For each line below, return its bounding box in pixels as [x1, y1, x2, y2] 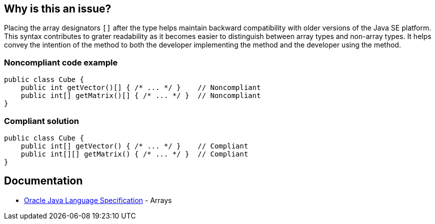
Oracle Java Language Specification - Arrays [24, 195, 172, 204]
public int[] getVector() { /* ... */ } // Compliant [20, 141, 248, 150]
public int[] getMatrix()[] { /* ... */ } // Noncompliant [20, 91, 261, 100]
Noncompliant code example [4, 57, 118, 67]
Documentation [4, 174, 83, 187]
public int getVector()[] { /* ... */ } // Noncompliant [20, 83, 261, 92]
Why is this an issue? [4, 2, 111, 15]
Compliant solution [4, 115, 79, 126]
